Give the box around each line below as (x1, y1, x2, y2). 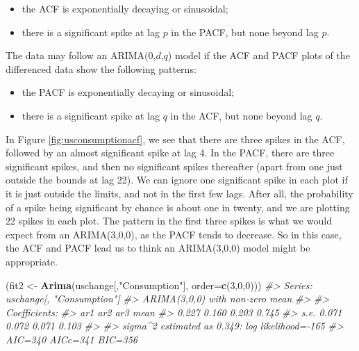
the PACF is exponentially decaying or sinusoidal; (22, 85, 234, 99)
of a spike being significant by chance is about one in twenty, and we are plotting (6, 199, 350, 214)
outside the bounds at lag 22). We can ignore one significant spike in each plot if (6, 172, 348, 187)
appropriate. (6, 254, 58, 268)
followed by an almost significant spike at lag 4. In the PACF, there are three (6, 145, 335, 160)
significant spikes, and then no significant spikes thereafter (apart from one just (6, 158, 343, 173)
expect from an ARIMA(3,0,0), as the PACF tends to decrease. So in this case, (6, 227, 342, 241)
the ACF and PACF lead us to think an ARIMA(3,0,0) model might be (6, 240, 310, 255)
